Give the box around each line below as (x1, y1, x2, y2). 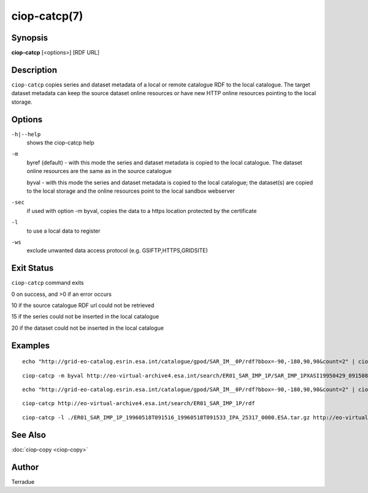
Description (11, 64, 58, 75)
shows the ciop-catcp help (26, 139, 94, 147)
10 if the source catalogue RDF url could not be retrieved (11, 301, 155, 309)
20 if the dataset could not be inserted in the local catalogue (11, 324, 164, 332)
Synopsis (11, 33, 48, 43)
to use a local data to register (26, 227, 101, 235)
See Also (11, 430, 46, 440)
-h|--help (11, 131, 41, 138)
